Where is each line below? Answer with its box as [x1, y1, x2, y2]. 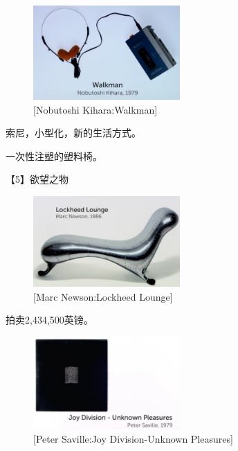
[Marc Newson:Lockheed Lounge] [33, 289, 173, 303]
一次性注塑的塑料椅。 [6, 148, 102, 163]
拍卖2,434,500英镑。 [6, 312, 93, 327]
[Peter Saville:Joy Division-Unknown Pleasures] [33, 432, 233, 446]
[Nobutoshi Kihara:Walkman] [33, 102, 158, 116]
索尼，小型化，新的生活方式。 [6, 125, 141, 140]
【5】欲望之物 [6, 172, 68, 186]
